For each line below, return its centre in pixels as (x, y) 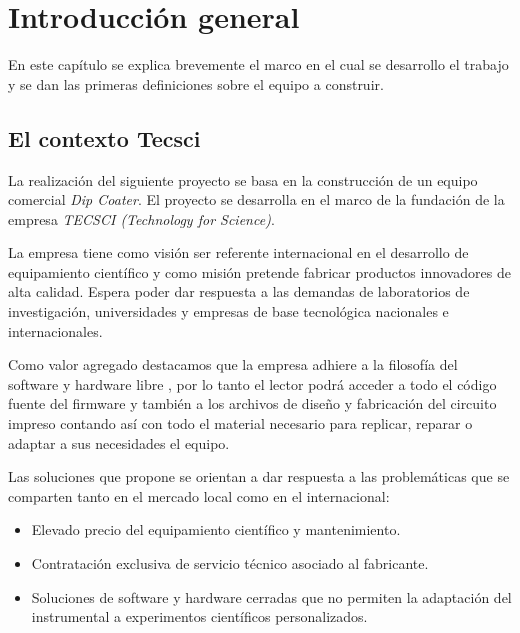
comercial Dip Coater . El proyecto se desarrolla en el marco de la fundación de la (256, 199)
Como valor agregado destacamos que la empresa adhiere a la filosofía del (233, 364)
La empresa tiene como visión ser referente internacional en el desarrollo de (238, 252)
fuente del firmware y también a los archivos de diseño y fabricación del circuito (252, 403)
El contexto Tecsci (104, 137)
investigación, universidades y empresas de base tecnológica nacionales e (228, 311)
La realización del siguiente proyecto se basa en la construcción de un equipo (243, 179)
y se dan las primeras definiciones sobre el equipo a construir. (196, 83)
